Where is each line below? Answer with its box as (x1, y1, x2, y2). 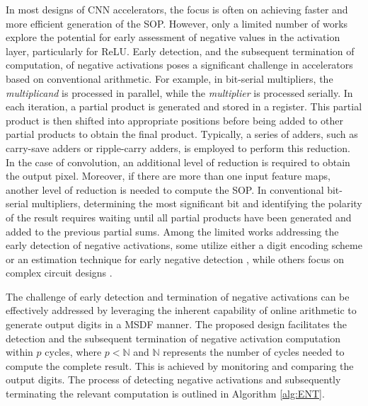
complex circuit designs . (6, 265, 113, 280)
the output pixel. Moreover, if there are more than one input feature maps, (6, 168, 330, 183)
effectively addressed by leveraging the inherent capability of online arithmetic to (6, 303, 357, 318)
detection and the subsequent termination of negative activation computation (6, 330, 341, 345)
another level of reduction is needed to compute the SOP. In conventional (6, 182, 324, 197)
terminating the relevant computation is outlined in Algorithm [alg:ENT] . (6, 386, 325, 401)
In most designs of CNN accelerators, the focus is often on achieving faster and (6, 2, 348, 16)
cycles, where (45, 344, 102, 359)
